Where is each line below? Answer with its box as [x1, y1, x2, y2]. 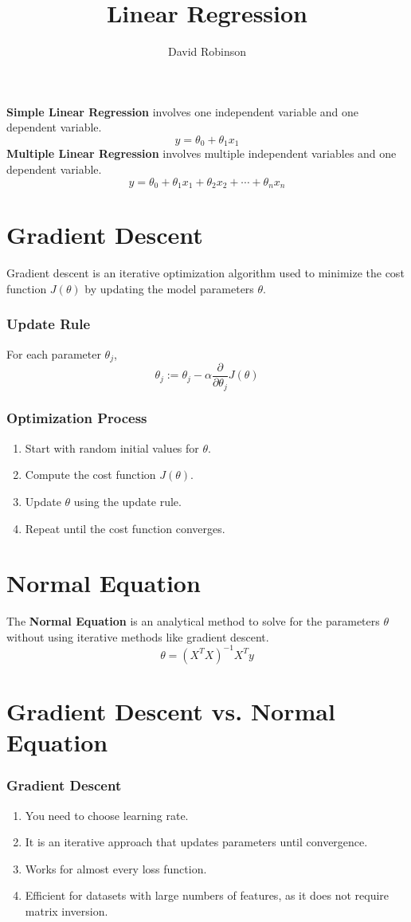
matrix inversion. [25, 903, 108, 920]
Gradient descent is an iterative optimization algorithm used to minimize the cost [6, 265, 405, 281]
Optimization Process [6, 408, 147, 428]
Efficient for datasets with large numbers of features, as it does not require [25, 887, 389, 904]
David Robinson [167, 43, 247, 60]
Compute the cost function [25, 466, 156, 483]
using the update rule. [73, 492, 182, 509]
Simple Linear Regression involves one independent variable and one [6, 103, 359, 120]
